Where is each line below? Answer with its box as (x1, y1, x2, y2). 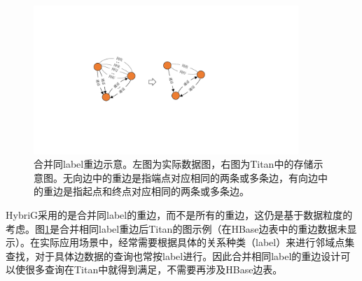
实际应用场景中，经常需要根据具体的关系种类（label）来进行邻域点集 (39, 235, 355, 250)
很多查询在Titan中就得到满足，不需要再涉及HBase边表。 (25, 262, 283, 277)
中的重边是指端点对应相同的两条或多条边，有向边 (92, 170, 318, 185)
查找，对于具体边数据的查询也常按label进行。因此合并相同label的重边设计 (6, 248, 341, 263)
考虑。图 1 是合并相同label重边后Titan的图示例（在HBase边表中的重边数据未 (6, 221, 347, 236)
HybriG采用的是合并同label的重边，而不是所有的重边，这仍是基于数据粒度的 (6, 207, 353, 222)
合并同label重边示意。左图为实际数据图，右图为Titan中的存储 (34, 157, 314, 171)
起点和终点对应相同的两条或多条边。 (82, 184, 249, 199)
